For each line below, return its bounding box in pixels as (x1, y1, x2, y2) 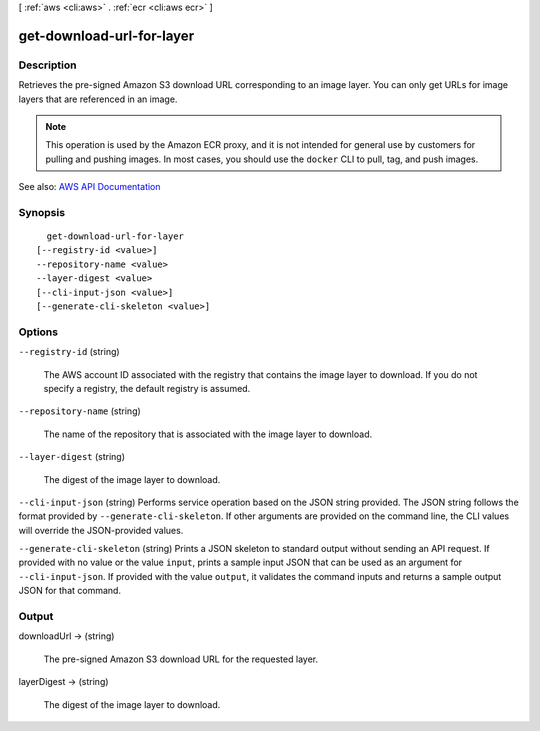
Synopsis (18, 205, 65, 219)
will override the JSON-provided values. (18, 524, 184, 536)
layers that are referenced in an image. (18, 93, 178, 105)
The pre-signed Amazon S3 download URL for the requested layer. (43, 653, 319, 665)
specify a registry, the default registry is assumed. (43, 382, 251, 394)
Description (18, 58, 77, 72)
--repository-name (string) (18, 405, 142, 417)
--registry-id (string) (18, 346, 120, 358)
